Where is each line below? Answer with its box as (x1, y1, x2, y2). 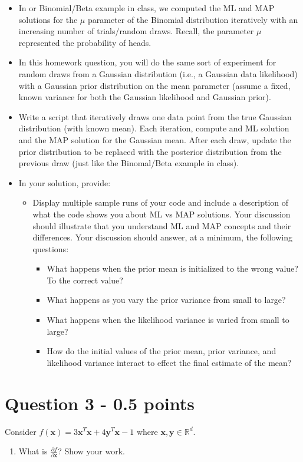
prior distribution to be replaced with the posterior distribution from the (18, 145, 282, 157)
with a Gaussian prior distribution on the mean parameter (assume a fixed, (18, 79, 291, 91)
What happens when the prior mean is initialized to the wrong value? (47, 262, 298, 275)
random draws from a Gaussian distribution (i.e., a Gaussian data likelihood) (18, 67, 298, 80)
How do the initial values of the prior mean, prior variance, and (47, 345, 276, 357)
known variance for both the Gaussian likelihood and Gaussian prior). (18, 91, 271, 103)
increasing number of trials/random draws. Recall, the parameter (18, 25, 254, 37)
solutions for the (18, 13, 78, 25)
